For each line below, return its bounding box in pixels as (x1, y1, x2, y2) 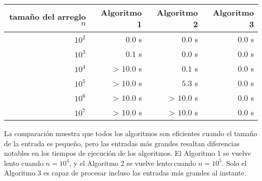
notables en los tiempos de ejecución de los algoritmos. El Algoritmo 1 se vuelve (4, 148, 251, 158)
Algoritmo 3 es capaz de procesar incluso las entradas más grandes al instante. (4, 167, 246, 178)
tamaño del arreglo (9, 11, 86, 22)
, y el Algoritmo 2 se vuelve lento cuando (69, 157, 196, 168)
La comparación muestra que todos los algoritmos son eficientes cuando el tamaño (4, 128, 257, 138)
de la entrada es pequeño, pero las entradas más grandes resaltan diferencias (4, 138, 240, 148)
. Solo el (222, 157, 247, 168)
